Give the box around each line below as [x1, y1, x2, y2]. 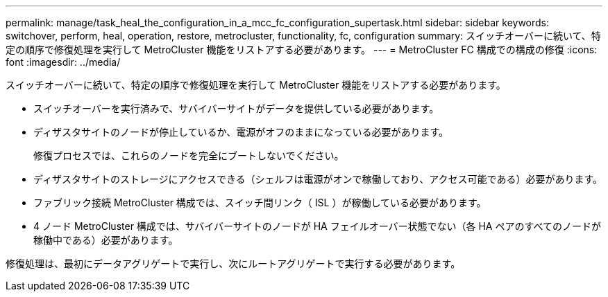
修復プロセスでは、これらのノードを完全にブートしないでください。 [33, 150, 344, 161]
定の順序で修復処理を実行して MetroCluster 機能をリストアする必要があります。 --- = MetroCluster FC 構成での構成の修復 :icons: [6, 44, 598, 55]
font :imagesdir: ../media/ [6, 56, 121, 68]
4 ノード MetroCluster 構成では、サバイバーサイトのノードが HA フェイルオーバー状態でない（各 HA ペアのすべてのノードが [33, 220, 601, 232]
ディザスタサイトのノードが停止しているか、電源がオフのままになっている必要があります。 [33, 126, 449, 138]
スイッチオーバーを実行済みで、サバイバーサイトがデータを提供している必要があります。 [33, 102, 439, 114]
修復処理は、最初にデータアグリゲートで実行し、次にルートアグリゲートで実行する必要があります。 [6, 258, 461, 269]
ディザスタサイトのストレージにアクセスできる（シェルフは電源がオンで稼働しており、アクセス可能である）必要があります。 [33, 173, 602, 185]
